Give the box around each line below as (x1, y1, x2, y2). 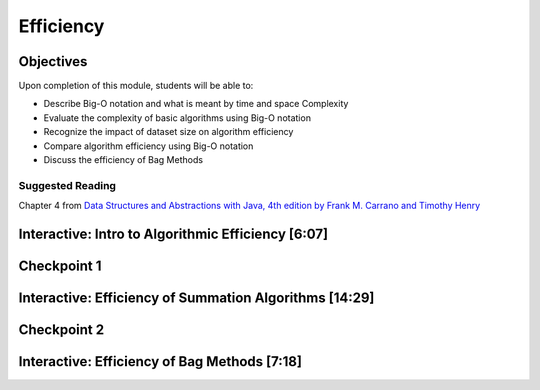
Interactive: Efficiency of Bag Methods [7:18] (18, 353, 302, 370)
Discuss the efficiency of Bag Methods (43, 154, 204, 166)
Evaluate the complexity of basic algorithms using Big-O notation (43, 111, 312, 124)
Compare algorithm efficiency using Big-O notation (43, 140, 254, 152)
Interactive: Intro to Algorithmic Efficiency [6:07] (18, 225, 329, 242)
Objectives (18, 53, 88, 70)
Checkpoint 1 (18, 257, 102, 274)
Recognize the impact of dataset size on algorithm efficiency (43, 126, 294, 138)
